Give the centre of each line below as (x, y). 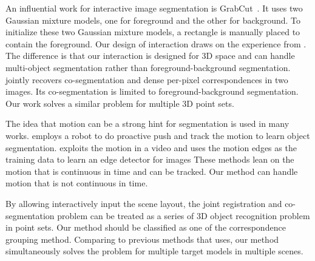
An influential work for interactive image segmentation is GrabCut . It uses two (154, 8)
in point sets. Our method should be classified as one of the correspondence (146, 227)
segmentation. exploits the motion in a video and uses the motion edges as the (151, 147)
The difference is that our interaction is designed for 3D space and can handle (150, 56)
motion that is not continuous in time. (77, 183)
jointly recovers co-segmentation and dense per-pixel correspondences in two (147, 79)
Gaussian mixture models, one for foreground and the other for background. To (153, 20)
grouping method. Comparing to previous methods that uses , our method (142, 239)
